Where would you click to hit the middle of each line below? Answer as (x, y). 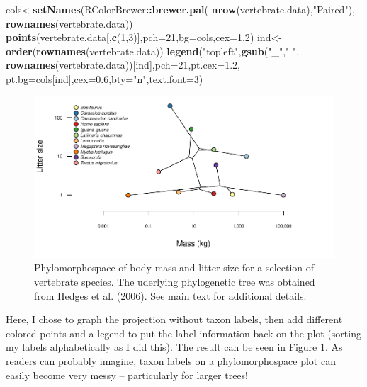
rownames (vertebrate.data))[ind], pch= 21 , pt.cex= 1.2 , (123, 65)
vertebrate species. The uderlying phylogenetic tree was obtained (175, 282)
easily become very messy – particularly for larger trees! (127, 375)
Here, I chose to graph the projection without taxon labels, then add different (174, 319)
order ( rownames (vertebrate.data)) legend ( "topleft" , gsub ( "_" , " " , (153, 51)
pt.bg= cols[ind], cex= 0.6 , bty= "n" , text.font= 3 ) (105, 78)
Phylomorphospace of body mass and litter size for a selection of (174, 268)
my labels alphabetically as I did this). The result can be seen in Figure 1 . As (174, 347)
